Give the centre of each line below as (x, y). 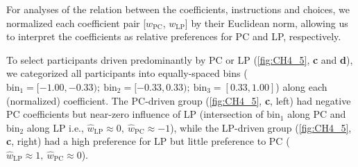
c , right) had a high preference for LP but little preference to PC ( (148, 141)
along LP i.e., (55, 127)
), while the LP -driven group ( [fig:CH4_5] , (261, 127)
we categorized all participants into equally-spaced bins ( (127, 73)
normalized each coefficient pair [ (76, 23)
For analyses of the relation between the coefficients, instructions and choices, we (178, 9)
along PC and (317, 114)
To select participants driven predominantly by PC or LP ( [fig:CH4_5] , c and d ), (180, 59)
